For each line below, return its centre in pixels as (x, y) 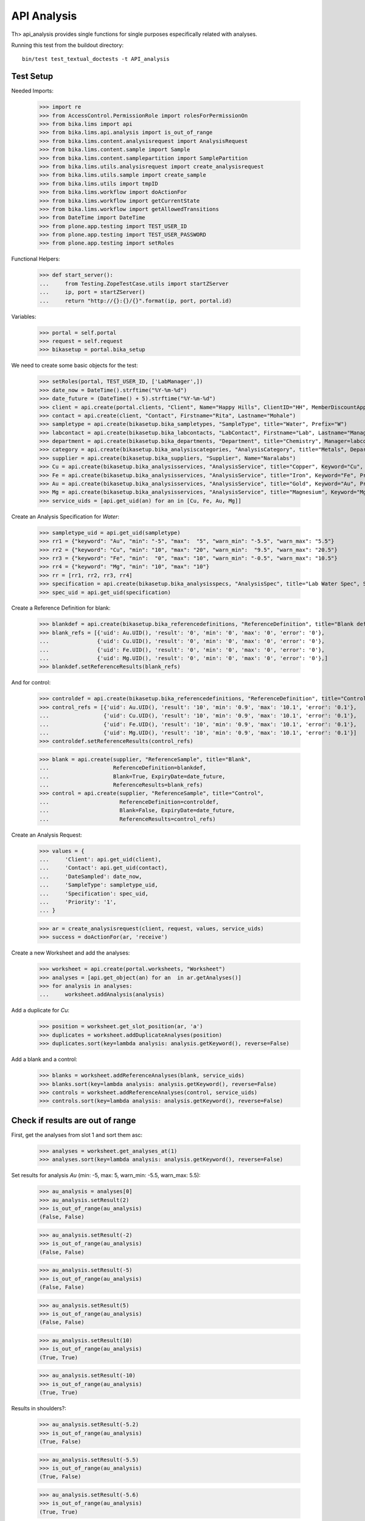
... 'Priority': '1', (78, 902)
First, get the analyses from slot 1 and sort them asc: (77, 1135)
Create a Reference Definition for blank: (61, 608)
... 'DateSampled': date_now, (91, 876)
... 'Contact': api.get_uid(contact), (103, 868)
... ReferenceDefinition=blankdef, (123, 768)
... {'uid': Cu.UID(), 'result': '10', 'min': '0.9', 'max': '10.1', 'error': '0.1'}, (198, 716)
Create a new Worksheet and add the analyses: (71, 953)
